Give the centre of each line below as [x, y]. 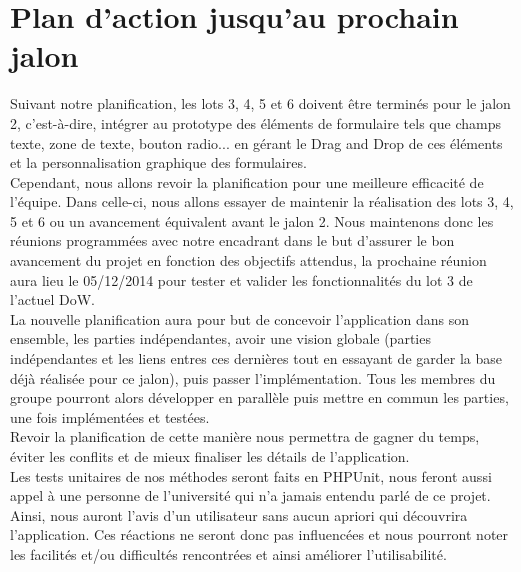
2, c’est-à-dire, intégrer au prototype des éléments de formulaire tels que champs [255, 122]
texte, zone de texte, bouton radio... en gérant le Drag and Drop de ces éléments [256, 142]
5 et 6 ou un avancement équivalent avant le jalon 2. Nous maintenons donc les [252, 220]
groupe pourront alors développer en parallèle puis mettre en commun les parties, [259, 397]
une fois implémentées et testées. [110, 416]
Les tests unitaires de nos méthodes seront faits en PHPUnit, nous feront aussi [251, 475]
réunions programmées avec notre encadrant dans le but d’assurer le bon [232, 240]
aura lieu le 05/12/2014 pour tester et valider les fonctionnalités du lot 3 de [241, 279]
